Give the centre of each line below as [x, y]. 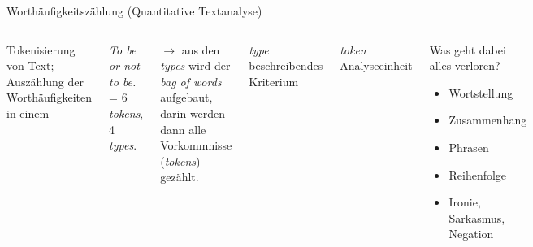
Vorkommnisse [196, 145]
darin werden [193, 113]
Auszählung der [45, 81]
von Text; [30, 65]
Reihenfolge [478, 174]
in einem [28, 113]
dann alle [183, 129]
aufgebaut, [186, 97]
